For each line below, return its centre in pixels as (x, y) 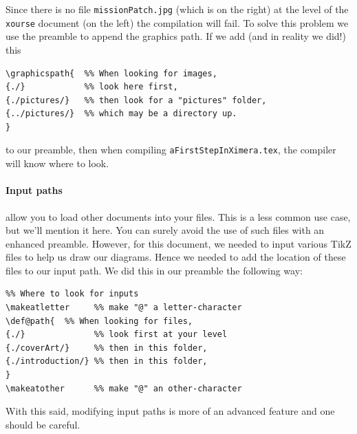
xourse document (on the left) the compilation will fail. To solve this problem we (177, 22)
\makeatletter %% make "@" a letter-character (124, 308)
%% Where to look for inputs (72, 294)
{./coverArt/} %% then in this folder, (107, 348)
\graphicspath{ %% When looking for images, (111, 73)
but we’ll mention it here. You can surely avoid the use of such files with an (165, 230)
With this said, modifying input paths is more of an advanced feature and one (170, 411)
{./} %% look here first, (92, 87)
